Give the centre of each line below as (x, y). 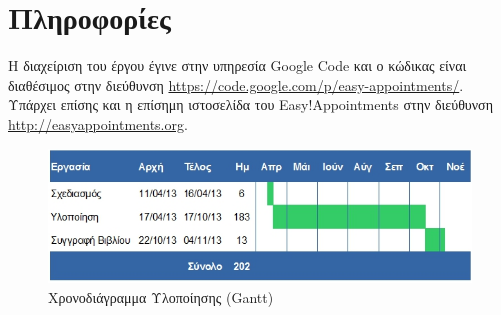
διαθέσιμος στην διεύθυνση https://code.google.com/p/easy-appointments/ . (236, 84)
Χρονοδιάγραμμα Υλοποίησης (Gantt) (161, 296)
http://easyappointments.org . (98, 123)
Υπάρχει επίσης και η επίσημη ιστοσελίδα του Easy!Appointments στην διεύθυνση (250, 104)
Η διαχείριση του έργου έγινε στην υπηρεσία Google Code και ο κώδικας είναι (237, 65)
